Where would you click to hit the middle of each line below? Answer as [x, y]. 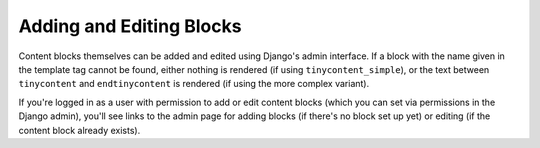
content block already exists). [79, 130]
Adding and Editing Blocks [130, 26]
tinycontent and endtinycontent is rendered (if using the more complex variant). [194, 84]
